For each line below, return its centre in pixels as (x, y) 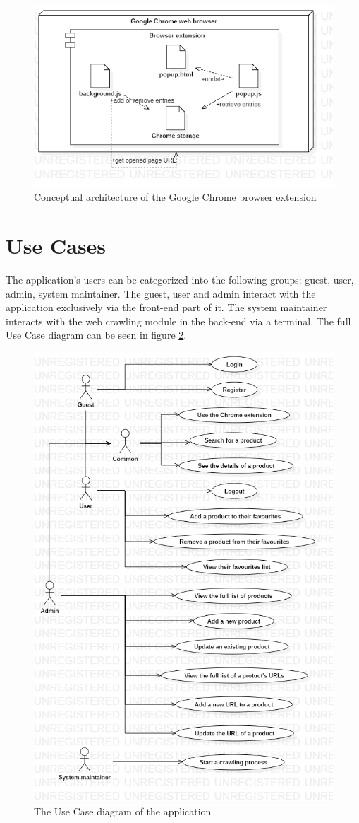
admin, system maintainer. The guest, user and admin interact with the (161, 293)
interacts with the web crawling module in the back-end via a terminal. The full (178, 321)
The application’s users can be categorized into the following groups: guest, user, (180, 279)
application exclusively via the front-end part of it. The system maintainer (166, 307)
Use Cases (56, 246)
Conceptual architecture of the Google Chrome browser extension (175, 197)
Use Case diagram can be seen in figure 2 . (96, 335)
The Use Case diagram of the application (123, 811)
